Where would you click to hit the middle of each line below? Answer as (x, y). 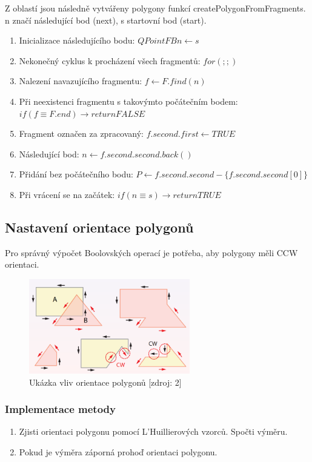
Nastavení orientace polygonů (99, 227)
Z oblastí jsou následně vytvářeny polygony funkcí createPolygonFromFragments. (155, 8)
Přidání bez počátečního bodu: (76, 174)
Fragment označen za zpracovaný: (81, 134)
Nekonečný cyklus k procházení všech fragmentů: (110, 60)
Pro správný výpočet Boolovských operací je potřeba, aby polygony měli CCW (151, 252)
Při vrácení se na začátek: (67, 194)
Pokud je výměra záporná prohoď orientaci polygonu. (118, 452)
